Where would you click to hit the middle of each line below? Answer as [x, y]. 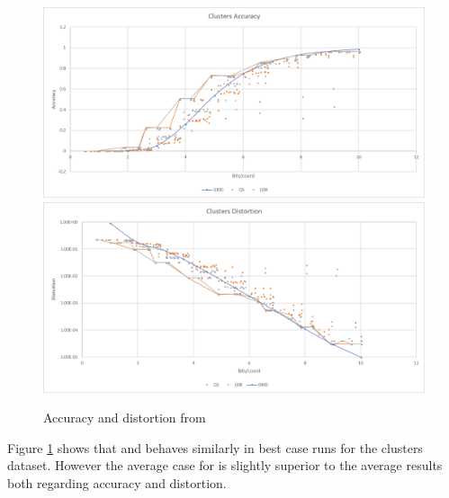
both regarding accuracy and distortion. [117, 482]
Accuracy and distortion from [125, 418]
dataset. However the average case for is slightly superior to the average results [225, 465]
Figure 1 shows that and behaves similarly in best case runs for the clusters [215, 447]
